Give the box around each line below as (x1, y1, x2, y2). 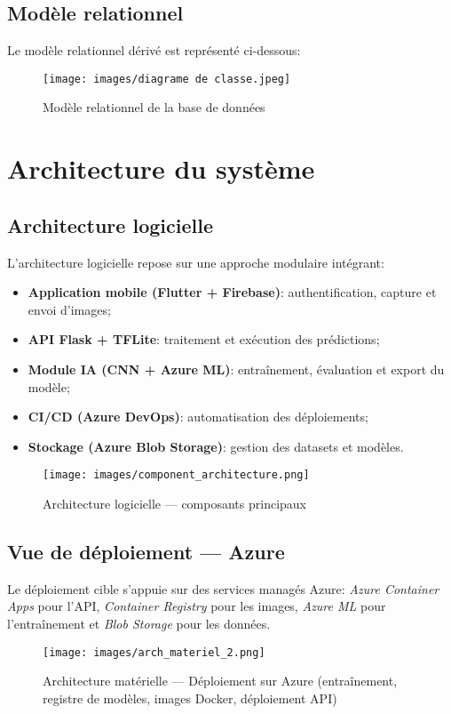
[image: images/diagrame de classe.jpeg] (43, 72, 291, 85)
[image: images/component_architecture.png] (43, 469, 310, 482)
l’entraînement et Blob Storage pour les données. (7, 614, 271, 633)
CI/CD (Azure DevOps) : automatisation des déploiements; (28, 407, 368, 426)
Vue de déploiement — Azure (7, 538, 285, 566)
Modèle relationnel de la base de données (43, 98, 265, 116)
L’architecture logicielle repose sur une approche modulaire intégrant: (7, 253, 384, 271)
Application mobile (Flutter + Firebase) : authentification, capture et (28, 283, 437, 301)
